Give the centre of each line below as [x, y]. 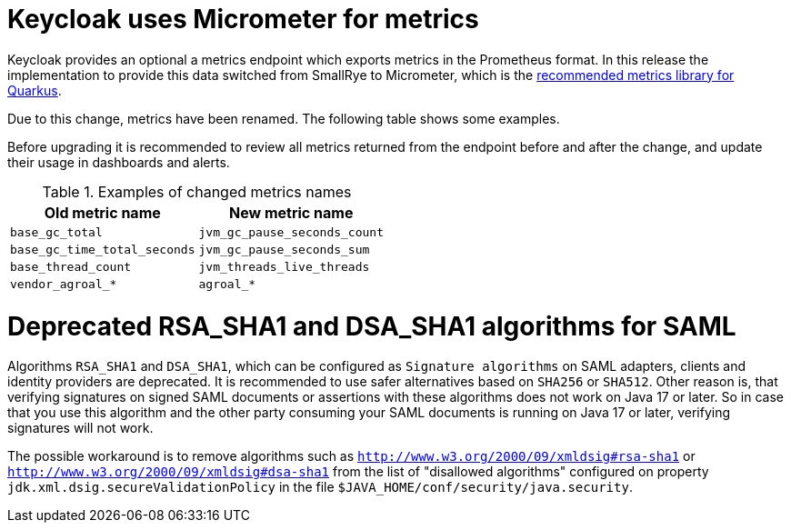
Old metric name [102, 212]
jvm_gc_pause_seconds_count [291, 232]
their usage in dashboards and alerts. [119, 162]
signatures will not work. [80, 428]
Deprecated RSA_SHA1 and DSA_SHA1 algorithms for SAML [372, 326]
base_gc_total [56, 232]
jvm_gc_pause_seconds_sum [284, 249]
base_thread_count [71, 266]
